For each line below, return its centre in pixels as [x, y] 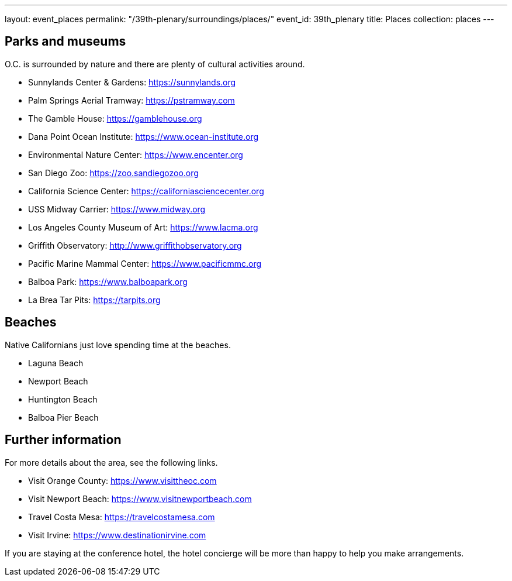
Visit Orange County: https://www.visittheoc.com [122, 480]
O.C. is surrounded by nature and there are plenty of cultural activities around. [155, 64]
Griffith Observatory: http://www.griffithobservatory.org [135, 245]
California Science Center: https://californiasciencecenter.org [146, 191]
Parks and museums [65, 42]
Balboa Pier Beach [63, 417]
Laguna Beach [56, 363]
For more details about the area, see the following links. [111, 462]
